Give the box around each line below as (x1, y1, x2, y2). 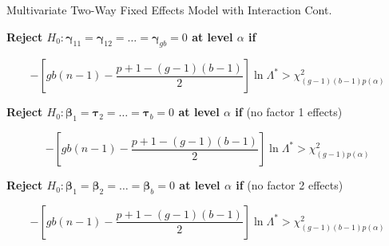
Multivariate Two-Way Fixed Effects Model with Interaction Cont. (6, 2, 332, 18)
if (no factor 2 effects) (236, 177, 343, 193)
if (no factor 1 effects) (235, 103, 343, 120)
